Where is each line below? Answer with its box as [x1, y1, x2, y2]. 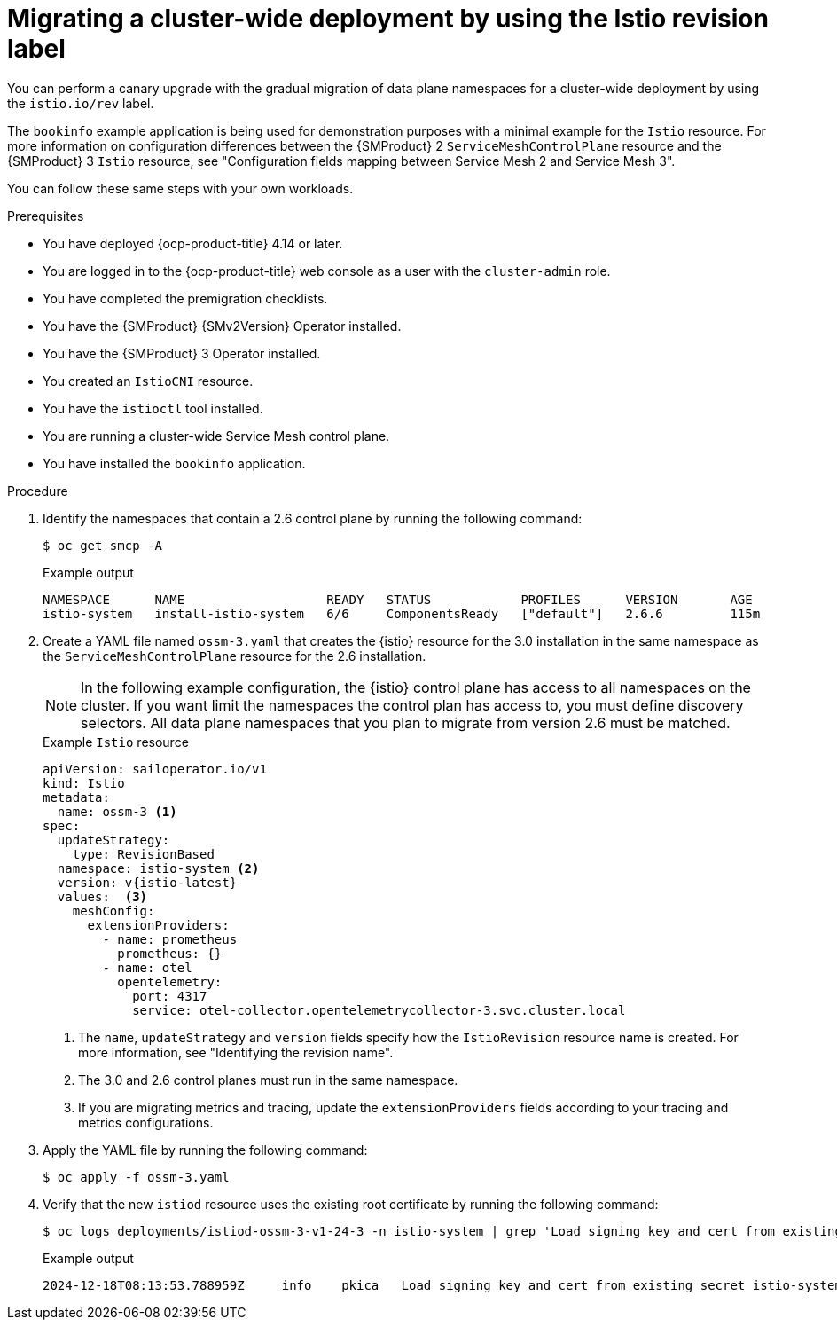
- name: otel [102, 960, 192, 975]
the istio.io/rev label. [7, 95, 154, 111]
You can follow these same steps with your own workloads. [7, 180, 354, 196]
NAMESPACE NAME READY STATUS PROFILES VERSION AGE [43, 592, 753, 607]
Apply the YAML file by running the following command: [43, 1142, 368, 1158]
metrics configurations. [78, 1114, 214, 1130]
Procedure [7, 483, 68, 499]
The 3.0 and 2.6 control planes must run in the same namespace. [78, 1072, 458, 1088]
